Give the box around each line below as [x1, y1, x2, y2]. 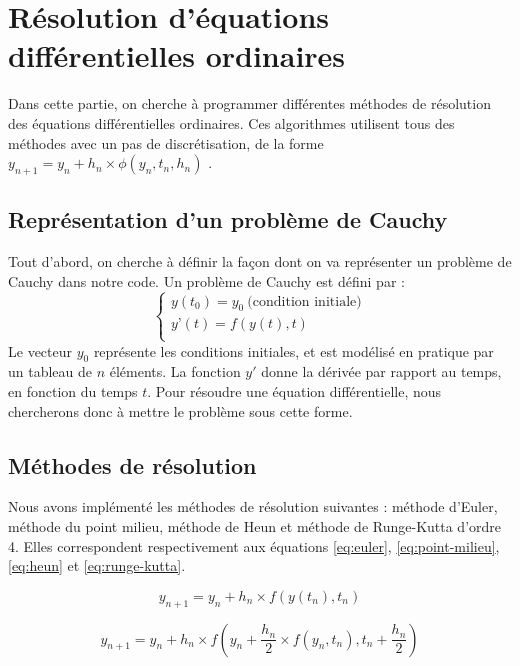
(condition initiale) [247, 294, 362, 309]
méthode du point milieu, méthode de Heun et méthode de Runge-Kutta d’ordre [8, 516, 502, 537]
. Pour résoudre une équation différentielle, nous [147, 381, 442, 402]
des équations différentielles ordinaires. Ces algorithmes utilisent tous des [8, 112, 455, 133]
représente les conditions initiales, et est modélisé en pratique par [93, 340, 494, 361]
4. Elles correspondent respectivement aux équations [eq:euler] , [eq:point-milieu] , [8, 535, 500, 556]
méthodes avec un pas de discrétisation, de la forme [8, 132, 324, 153]
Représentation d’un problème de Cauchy [8, 204, 448, 235]
